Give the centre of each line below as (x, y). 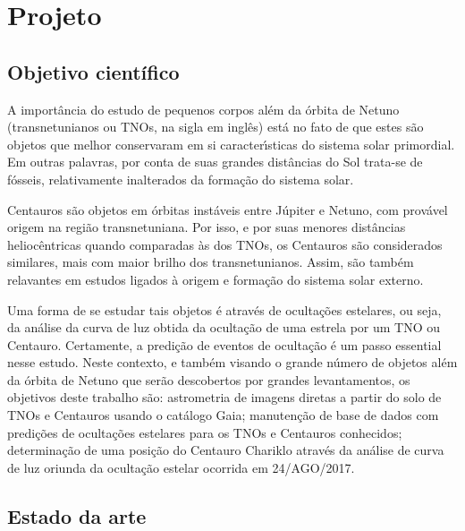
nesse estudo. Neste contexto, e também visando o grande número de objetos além (232, 362)
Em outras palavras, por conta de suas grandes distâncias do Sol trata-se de (215, 162)
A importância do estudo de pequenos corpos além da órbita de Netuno (203, 109)
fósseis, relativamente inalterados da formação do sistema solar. (181, 179)
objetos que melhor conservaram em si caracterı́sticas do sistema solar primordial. (231, 144)
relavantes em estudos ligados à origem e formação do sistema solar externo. (216, 279)
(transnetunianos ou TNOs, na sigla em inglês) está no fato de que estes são (216, 127)
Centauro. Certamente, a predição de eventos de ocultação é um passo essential (224, 344)
